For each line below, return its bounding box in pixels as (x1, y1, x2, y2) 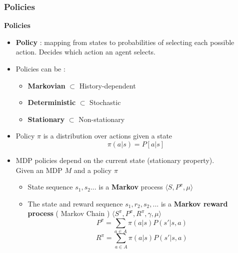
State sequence (27, 181, 73, 192)
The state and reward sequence (27, 198, 123, 208)
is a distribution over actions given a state (43, 130, 172, 141)
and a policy (73, 164, 112, 175)
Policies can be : (15, 63, 65, 73)
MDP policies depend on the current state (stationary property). (15, 154, 214, 165)
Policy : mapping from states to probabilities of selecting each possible (15, 36, 234, 47)
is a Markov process (98, 181, 163, 192)
